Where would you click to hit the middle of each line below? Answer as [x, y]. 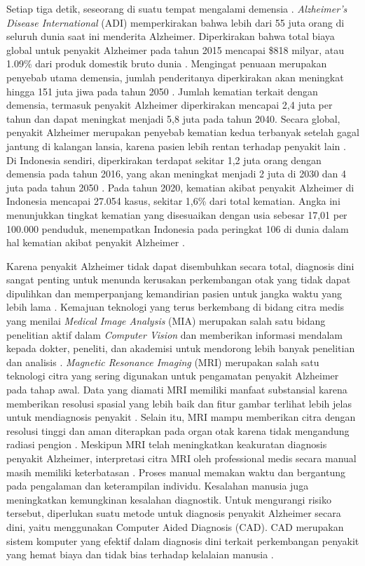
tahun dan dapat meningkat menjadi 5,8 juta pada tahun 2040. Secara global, [173, 118]
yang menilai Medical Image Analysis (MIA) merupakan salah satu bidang [166, 321]
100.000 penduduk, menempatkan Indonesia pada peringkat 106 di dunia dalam [178, 228]
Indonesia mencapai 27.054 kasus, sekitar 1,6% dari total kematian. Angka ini [173, 201]
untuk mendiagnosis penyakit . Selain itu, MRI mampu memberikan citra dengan [181, 417]
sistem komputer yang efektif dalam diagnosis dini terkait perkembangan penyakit [183, 540]
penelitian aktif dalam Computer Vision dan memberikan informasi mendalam [175, 334]
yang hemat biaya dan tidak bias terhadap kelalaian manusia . [140, 554]
